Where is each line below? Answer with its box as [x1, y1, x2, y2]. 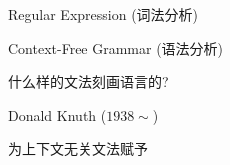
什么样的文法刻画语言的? [8, 71, 169, 92]
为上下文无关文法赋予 [8, 138, 148, 159]
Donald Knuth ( [8, 104, 107, 125]
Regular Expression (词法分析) [8, 4, 199, 24]
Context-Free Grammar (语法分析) [8, 37, 224, 58]
